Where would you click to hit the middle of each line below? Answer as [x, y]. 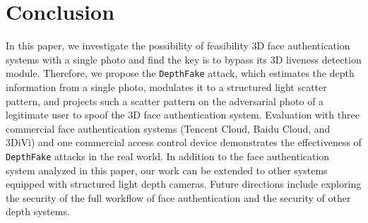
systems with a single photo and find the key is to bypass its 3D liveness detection [184, 59]
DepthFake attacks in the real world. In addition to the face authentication [168, 156]
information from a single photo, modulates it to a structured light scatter [166, 86]
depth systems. [38, 211]
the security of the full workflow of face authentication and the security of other [178, 197]
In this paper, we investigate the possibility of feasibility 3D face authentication [178, 46]
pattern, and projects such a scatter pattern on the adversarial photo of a [165, 101]
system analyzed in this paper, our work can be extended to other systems [167, 170]
